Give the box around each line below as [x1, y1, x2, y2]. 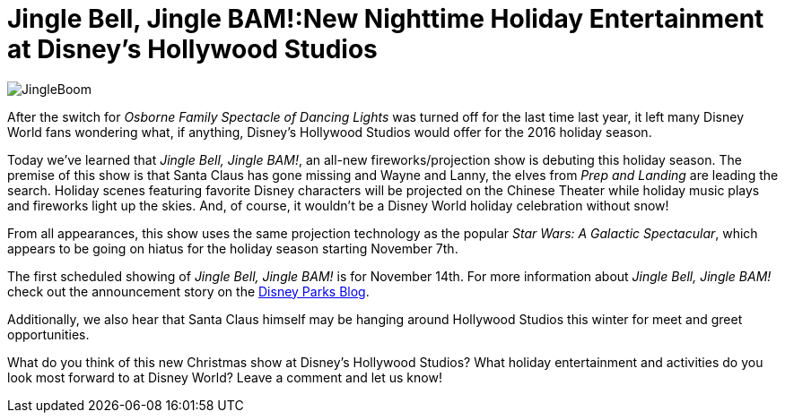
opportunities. [7, 326, 90, 342]
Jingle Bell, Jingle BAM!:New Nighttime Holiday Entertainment [7, 4, 764, 34]
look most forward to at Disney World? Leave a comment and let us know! [7, 369, 442, 385]
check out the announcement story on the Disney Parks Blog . [7, 283, 370, 299]
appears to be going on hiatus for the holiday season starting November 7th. [7, 240, 458, 256]
